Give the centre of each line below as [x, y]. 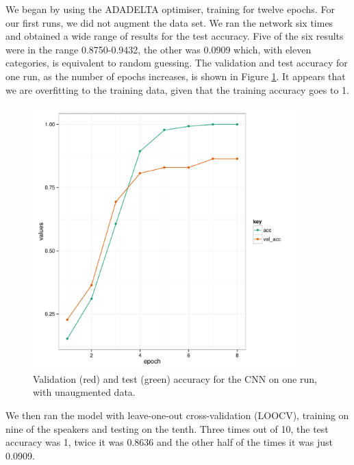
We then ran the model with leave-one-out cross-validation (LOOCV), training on [177, 415]
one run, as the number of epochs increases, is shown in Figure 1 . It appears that [176, 76]
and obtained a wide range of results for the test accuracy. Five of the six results [175, 36]
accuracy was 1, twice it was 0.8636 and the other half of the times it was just [169, 442]
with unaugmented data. [84, 392]
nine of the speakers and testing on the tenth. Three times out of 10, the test [167, 428]
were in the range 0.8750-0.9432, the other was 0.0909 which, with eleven [159, 49]
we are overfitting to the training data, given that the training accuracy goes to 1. [177, 89]
